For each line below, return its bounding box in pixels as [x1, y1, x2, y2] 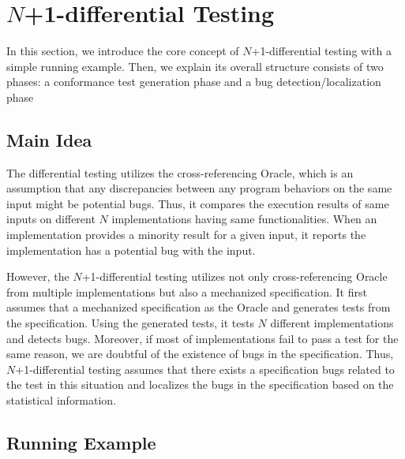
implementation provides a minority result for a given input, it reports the [6, 226, 366, 243]
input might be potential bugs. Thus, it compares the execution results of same [6, 195, 389, 211]
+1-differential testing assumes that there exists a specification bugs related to [15, 360, 395, 377]
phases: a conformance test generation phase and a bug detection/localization [6, 73, 381, 90]
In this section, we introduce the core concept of [6, 43, 239, 59]
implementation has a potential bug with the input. [6, 241, 256, 258]
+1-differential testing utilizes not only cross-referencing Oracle [81, 268, 388, 285]
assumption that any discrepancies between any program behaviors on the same [6, 180, 392, 196]
